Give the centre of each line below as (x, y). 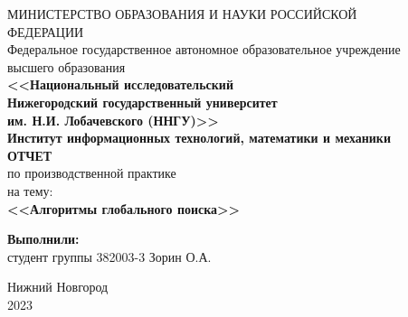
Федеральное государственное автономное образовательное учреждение (204, 49)
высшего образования (66, 66)
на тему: (30, 190)
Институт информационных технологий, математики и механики (199, 138)
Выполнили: (43, 239)
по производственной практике (92, 173)
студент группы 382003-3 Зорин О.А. (109, 256)
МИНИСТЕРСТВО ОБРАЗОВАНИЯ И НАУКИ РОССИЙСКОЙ (182, 14)
